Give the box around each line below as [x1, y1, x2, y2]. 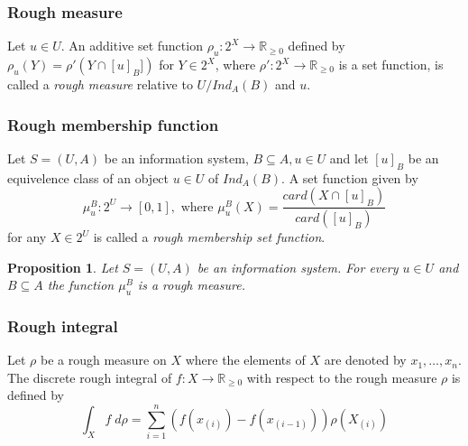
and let [329, 148, 369, 167]
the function [47, 275, 115, 294]
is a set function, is [338, 55, 444, 74]
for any [7, 228, 47, 246]
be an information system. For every [197, 257, 399, 276]
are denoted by [324, 350, 407, 369]
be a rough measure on [40, 350, 167, 369]
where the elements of [185, 350, 306, 369]
